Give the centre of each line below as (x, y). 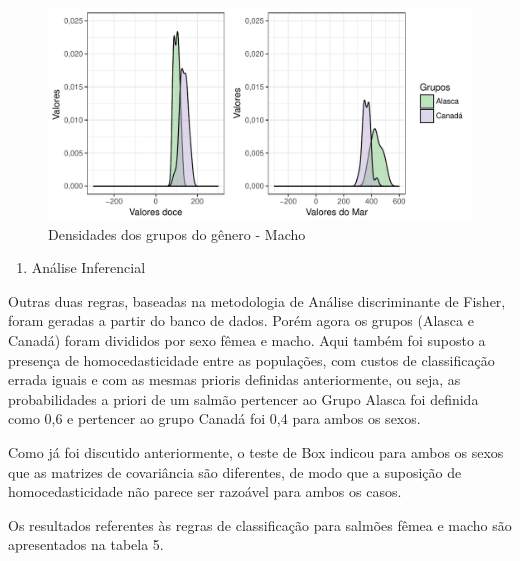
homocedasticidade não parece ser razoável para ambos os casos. (205, 491)
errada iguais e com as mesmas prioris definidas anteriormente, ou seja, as (234, 379)
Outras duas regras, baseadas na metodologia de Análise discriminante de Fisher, (257, 300)
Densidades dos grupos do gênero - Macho (177, 233)
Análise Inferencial (88, 267)
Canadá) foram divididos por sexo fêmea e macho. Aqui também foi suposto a (247, 339)
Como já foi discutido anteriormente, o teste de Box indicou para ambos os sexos (256, 451)
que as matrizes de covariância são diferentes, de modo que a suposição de (235, 471)
